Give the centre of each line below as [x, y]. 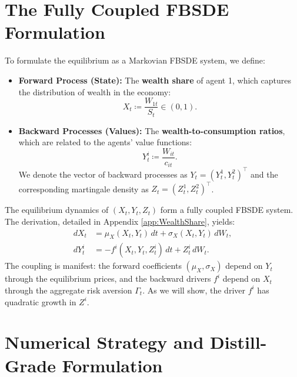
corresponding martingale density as [84, 188]
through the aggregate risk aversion [69, 290]
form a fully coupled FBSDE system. [227, 210]
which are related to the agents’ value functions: [105, 142]
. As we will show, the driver [194, 290]
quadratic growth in [41, 301]
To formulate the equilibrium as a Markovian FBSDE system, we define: [135, 60]
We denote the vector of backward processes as [103, 174]
